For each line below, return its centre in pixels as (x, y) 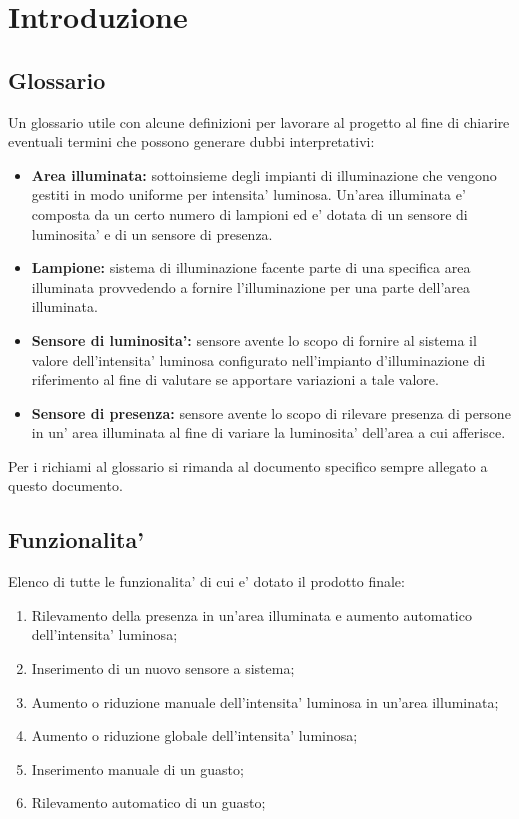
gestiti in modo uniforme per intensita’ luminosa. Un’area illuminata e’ (248, 194)
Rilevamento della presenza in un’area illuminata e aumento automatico (251, 614)
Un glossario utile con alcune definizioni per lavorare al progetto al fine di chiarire (259, 121)
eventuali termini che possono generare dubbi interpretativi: (191, 141)
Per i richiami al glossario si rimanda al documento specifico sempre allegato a (248, 465)
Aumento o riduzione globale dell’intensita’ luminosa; (194, 735)
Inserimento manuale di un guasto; (137, 768)
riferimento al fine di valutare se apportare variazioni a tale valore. (235, 379)
